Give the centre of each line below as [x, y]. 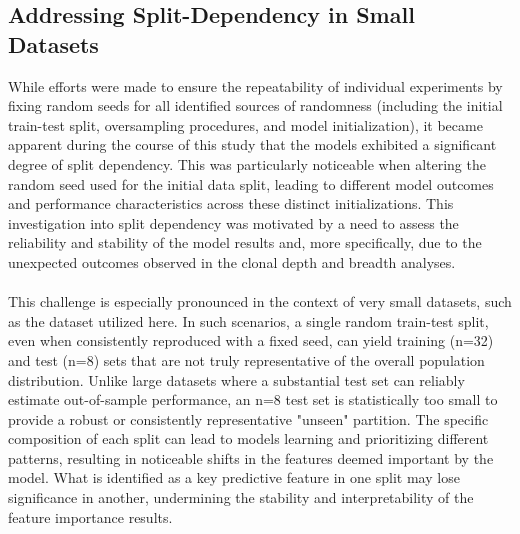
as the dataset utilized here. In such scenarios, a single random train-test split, [248, 320]
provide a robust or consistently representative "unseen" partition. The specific [248, 418]
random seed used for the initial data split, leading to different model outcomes [251, 183]
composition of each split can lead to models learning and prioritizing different [248, 438]
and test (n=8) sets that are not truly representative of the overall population [246, 359]
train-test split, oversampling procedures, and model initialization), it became [245, 124]
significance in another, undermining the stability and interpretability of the [241, 497]
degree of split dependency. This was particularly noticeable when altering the [247, 163]
